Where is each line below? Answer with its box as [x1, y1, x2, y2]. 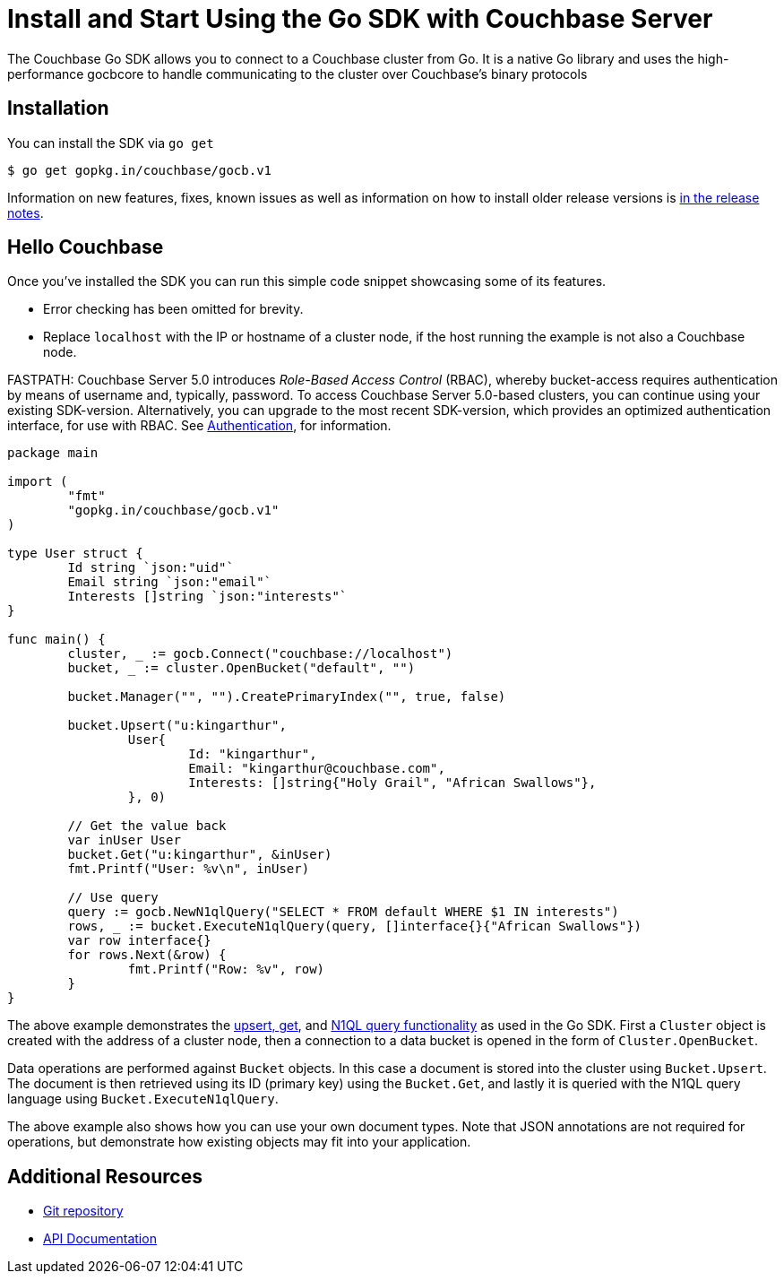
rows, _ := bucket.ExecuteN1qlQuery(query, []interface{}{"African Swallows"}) [67, 919, 642, 934]
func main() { [7, 632, 106, 647]
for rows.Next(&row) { [67, 948, 227, 963]
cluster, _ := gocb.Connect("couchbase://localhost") [67, 646, 453, 662]
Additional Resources [7, 1164, 202, 1188]
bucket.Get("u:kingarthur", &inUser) [67, 847, 332, 862]
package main [7, 446, 99, 461]
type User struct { [7, 546, 143, 561]
